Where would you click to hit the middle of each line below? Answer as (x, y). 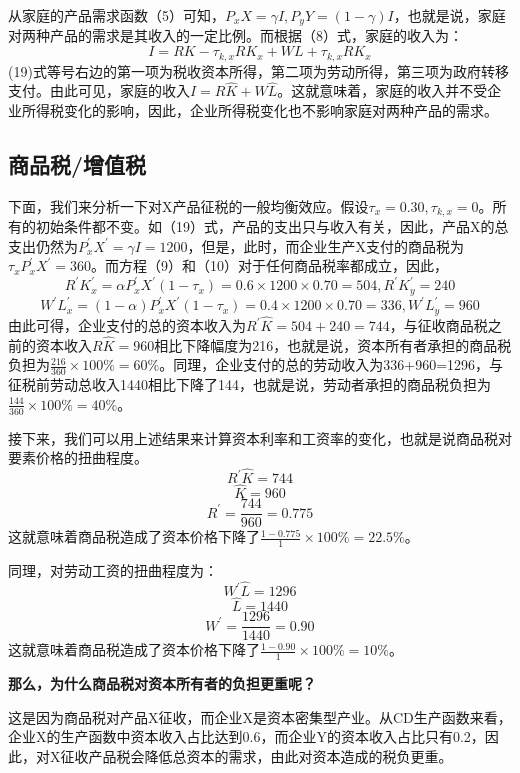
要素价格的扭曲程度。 (78, 457)
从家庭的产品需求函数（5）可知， (116, 15)
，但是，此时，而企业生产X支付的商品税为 (326, 245)
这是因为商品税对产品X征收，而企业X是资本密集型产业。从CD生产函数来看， (260, 716)
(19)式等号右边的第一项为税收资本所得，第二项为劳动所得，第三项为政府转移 (258, 70)
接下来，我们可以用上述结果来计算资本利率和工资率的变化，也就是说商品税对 (260, 437)
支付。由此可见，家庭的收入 (99, 90)
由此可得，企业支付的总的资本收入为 (127, 325)
